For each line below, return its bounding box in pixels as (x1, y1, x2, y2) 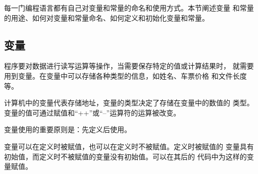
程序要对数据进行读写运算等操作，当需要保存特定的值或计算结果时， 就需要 (4, 61, 254, 71)
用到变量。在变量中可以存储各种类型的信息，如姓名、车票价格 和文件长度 (4, 70, 247, 81)
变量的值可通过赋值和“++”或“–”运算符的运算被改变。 (4, 107, 181, 118)
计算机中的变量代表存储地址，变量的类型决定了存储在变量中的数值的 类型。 (4, 97, 254, 108)
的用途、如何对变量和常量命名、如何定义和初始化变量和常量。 (4, 12, 209, 23)
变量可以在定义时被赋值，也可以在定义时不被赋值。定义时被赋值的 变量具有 (4, 141, 254, 151)
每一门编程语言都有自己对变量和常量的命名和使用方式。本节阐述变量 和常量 (4, 3, 254, 13)
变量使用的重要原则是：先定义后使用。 (4, 124, 131, 135)
